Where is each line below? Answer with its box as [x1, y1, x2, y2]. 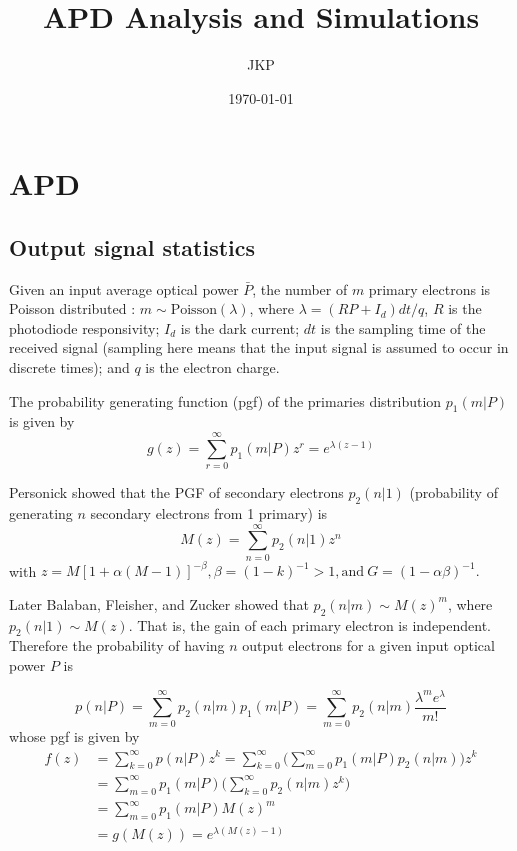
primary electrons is [368, 278, 491, 299]
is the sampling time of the [320, 317, 486, 338]
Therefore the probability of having [9, 635, 225, 656]
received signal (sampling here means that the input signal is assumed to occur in [9, 337, 509, 358]
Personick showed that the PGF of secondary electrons [9, 482, 344, 503]
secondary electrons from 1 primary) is [90, 502, 328, 523]
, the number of [252, 278, 348, 299]
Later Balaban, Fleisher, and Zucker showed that [9, 593, 309, 614]
